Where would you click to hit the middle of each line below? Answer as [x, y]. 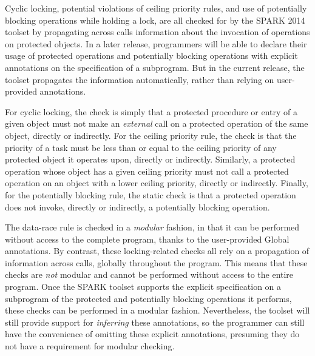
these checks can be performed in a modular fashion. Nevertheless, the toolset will [157, 310]
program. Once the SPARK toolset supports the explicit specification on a [143, 287]
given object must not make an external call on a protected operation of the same [157, 123]
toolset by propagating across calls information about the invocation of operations [157, 32]
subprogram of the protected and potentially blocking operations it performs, [148, 298]
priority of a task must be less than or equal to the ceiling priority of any [141, 147]
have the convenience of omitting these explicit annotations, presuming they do [152, 334]
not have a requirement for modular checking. [90, 346]
